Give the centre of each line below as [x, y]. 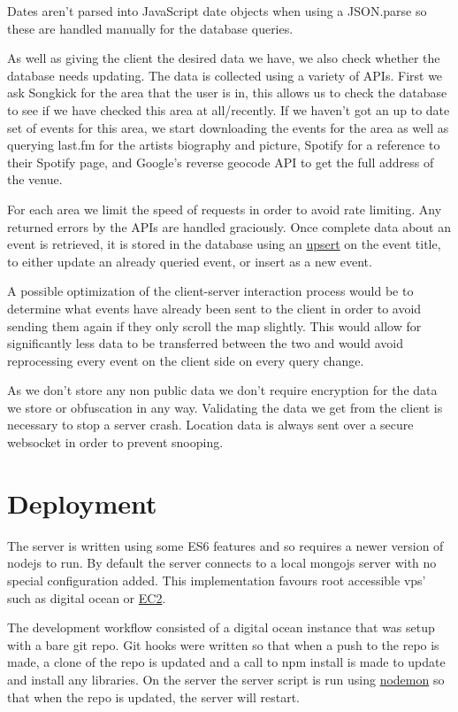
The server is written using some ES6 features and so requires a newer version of [225, 545]
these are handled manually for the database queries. [150, 28]
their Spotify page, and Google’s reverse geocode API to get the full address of [221, 162]
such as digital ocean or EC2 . [87, 597]
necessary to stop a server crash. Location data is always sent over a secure [210, 425]
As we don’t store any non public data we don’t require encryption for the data [222, 390]
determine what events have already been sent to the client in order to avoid [214, 308]
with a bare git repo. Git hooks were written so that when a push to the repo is [223, 644]
